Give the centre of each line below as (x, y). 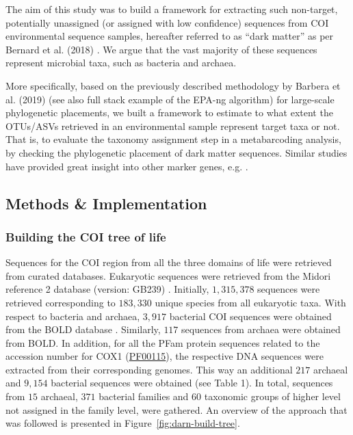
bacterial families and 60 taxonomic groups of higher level (220, 396)
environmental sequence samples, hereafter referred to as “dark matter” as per (170, 36)
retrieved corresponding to (61, 302)
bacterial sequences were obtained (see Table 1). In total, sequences (192, 383)
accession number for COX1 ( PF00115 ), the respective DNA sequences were (165, 356)
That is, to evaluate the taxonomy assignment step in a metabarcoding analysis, (173, 139)
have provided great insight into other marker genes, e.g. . (127, 166)
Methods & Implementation (106, 203)
